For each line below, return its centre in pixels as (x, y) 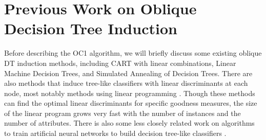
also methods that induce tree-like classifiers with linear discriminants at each (126, 83)
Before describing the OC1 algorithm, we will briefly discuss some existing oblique (133, 53)
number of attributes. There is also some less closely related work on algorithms (129, 123)
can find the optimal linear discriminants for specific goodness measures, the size (131, 103)
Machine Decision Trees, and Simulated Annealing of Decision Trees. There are (128, 73)
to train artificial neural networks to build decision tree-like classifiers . (115, 133)
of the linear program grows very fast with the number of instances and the (122, 113)
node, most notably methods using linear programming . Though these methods (130, 93)
